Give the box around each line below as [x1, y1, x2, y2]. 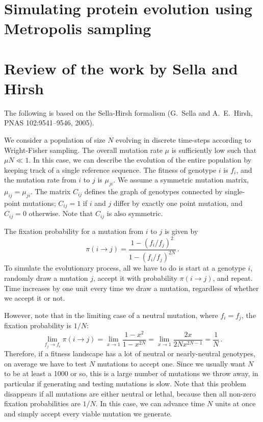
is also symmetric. [107, 208, 163, 219]
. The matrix [31, 186, 71, 197]
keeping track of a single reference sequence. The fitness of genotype [4, 164, 217, 175]
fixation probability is [4, 320, 71, 331]
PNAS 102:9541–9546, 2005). [4, 117, 94, 128]
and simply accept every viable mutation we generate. [4, 408, 172, 418]
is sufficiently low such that [171, 144, 257, 155]
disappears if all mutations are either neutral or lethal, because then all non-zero [4, 388, 256, 399]
